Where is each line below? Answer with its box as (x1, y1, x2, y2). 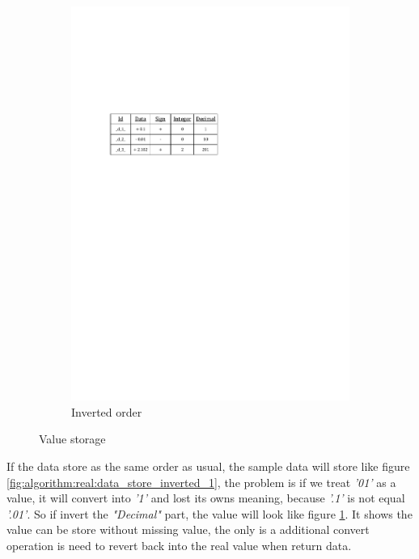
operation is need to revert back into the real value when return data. (6, 536, 352, 553)
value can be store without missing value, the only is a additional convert (6, 521, 370, 538)
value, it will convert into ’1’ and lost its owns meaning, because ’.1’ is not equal (6, 489, 405, 506)
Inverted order (71, 403, 142, 420)
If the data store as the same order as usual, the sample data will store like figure (6, 457, 410, 474)
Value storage (39, 430, 106, 447)
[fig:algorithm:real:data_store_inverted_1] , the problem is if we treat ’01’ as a (6, 473, 396, 490)
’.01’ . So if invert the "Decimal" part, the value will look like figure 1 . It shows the (6, 505, 413, 522)
